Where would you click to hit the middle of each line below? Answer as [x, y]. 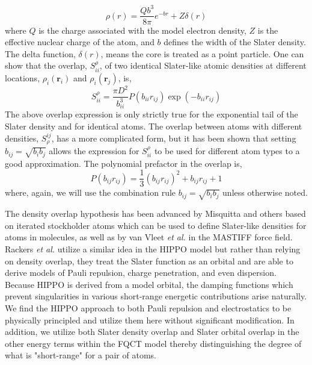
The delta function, [40, 53]
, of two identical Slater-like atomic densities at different [203, 65]
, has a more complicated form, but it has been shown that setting [174, 138]
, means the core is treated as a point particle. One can [202, 53]
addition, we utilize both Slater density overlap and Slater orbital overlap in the [152, 332]
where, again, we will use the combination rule [90, 192]
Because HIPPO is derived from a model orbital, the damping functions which [149, 284]
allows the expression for [94, 151]
